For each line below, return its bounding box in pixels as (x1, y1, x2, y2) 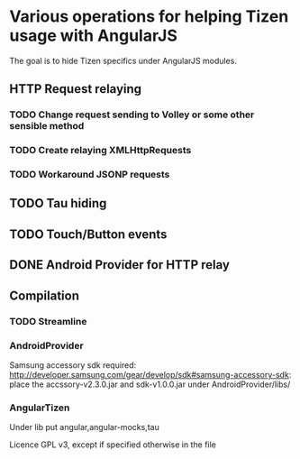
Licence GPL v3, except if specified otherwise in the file (9, 439, 216, 450)
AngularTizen (9, 401, 70, 414)
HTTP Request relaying (9, 81, 142, 96)
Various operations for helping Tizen (9, 6, 289, 27)
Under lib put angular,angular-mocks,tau (9, 422, 159, 433)
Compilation (9, 288, 79, 303)
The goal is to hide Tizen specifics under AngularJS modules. (9, 55, 237, 66)
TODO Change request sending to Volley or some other (9, 108, 255, 121)
